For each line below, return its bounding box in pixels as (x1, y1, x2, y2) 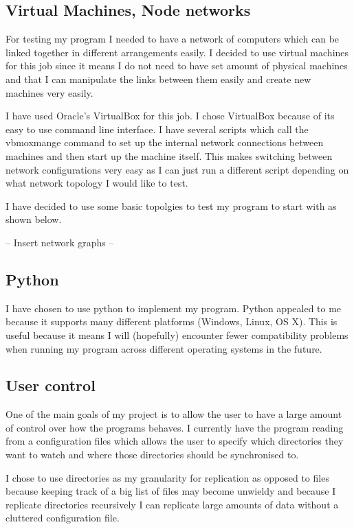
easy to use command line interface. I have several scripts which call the (5, 121, 309, 136)
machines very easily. (5, 85, 93, 99)
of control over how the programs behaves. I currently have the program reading (5, 420, 344, 434)
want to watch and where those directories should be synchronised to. (5, 447, 299, 462)
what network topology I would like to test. (5, 176, 188, 190)
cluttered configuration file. (5, 510, 120, 525)
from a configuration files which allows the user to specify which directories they (5, 434, 344, 448)
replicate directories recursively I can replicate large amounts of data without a (5, 497, 339, 511)
